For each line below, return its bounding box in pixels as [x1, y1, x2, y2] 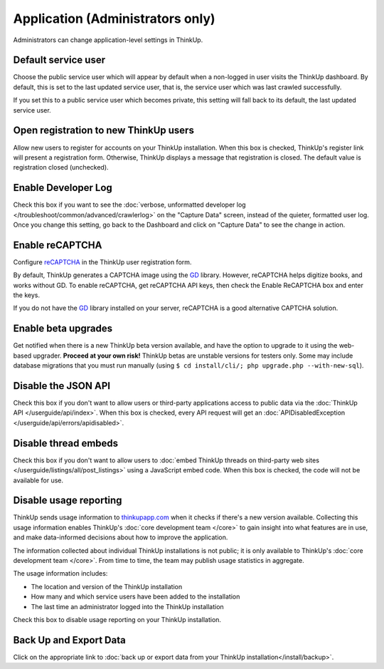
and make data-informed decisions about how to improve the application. [13, 533, 228, 541]
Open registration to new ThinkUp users [13, 125, 195, 137]
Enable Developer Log [13, 182, 113, 194]
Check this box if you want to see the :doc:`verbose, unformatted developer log [13, 200, 246, 209]
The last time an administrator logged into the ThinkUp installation [31, 602, 224, 611]
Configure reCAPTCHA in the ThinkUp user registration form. [13, 257, 192, 266]
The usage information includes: [13, 569, 108, 578]
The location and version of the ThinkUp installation [31, 582, 183, 591]
